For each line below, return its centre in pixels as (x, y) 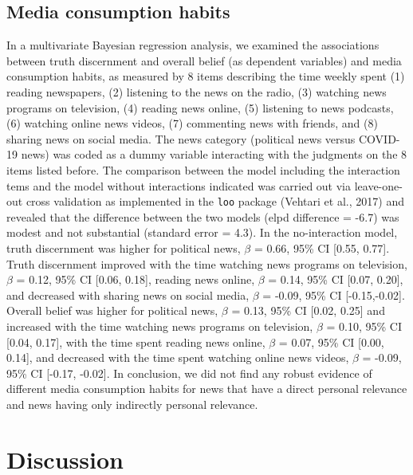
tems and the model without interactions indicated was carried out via (179, 185)
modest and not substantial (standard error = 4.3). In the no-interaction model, (202, 232)
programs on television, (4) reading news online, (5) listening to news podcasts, (200, 107)
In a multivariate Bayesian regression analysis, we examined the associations (193, 45)
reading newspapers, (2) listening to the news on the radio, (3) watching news (197, 91)
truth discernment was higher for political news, (124, 247)
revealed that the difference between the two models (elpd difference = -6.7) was (203, 216)
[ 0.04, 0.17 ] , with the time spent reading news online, (136, 342)
